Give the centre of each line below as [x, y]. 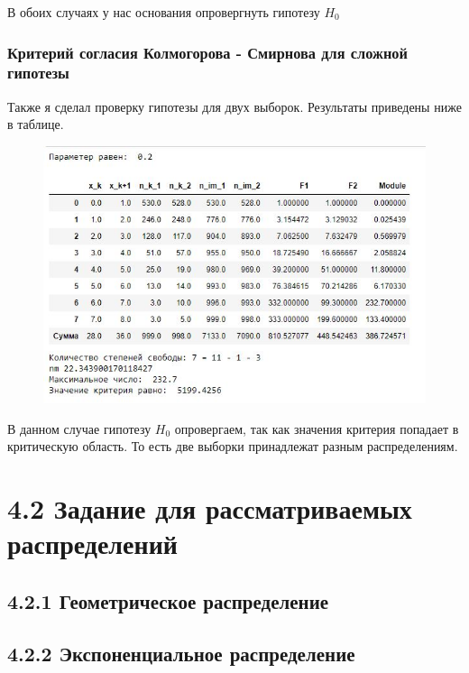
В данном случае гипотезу [79, 428]
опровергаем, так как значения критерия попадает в [317, 428]
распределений [92, 544]
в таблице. [36, 124]
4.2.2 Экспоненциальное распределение [181, 654]
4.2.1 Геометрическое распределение [168, 600]
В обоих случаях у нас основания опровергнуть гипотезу [164, 12]
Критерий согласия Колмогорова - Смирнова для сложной [207, 52]
